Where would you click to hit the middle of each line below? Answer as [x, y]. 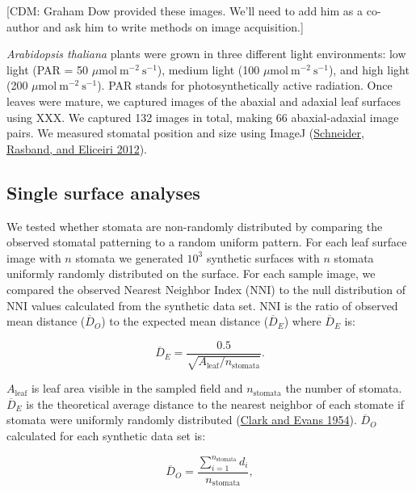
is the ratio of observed [341, 305]
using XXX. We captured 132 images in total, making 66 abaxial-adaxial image [203, 117]
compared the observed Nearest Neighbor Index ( [128, 289]
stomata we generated [129, 257]
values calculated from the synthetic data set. [143, 305]
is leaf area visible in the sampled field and [137, 388]
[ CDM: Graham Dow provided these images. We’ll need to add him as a [185, 11]
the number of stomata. [344, 388]
